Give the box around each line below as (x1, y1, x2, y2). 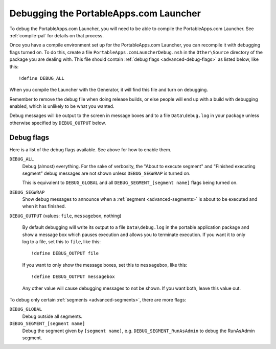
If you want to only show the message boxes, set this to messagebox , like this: (22, 262, 188, 268)
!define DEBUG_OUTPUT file (31, 250, 99, 257)
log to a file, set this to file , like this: (22, 239, 101, 245)
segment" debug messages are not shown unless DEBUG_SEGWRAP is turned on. (22, 170, 191, 176)
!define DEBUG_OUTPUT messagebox (31, 274, 115, 280)
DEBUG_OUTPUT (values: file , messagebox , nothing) (9, 213, 122, 219)
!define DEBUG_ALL (18, 75, 65, 81)
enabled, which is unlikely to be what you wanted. (9, 103, 114, 109)
